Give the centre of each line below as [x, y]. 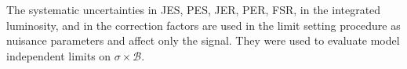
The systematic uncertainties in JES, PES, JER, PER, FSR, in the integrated [194, 9]
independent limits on [59, 55]
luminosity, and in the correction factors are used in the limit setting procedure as [203, 25]
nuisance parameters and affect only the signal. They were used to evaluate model [203, 40]
